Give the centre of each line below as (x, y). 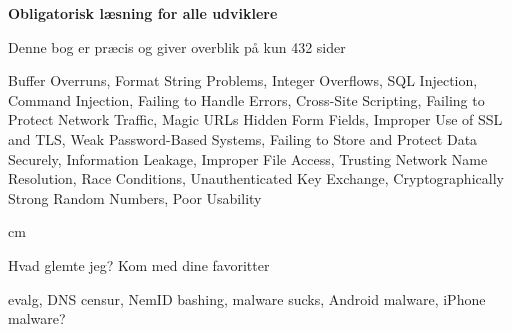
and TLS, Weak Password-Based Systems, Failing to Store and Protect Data (243, 138)
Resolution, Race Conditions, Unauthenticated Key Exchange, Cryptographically (256, 178)
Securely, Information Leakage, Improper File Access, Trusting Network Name (248, 158)
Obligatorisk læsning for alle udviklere (143, 13)
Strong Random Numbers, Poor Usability (135, 197)
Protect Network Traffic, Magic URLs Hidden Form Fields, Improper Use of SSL (255, 119)
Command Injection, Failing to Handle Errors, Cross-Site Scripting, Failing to (246, 99)
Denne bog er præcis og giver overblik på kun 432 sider (177, 46)
